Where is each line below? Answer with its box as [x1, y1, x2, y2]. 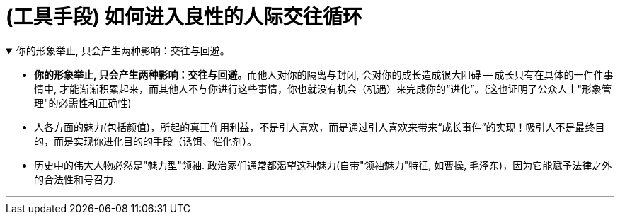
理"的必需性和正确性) [34, 96, 132, 109]
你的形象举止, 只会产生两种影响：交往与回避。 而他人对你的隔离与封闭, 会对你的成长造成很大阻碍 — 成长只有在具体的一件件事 [34, 68, 614, 81]
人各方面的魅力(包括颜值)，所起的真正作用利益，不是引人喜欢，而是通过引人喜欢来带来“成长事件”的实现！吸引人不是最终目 [34, 120, 605, 133]
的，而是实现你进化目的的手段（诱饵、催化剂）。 [34, 134, 257, 147]
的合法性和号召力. [34, 173, 117, 185]
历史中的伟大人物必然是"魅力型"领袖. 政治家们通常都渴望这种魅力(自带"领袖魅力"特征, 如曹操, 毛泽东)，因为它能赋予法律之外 [34, 158, 612, 171]
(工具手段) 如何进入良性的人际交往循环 [6, 5, 362, 29]
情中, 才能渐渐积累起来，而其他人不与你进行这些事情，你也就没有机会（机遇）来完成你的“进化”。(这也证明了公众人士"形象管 [34, 82, 612, 95]
